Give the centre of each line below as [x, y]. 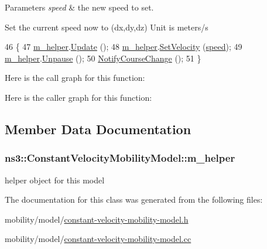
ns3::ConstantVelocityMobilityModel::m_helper [120, 158]
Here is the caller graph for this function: [78, 97]
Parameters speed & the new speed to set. [79, 7]
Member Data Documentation [98, 129]
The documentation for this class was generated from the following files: [134, 199]
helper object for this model [55, 180]
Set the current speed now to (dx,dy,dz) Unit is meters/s [107, 27]
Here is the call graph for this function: [75, 78]
